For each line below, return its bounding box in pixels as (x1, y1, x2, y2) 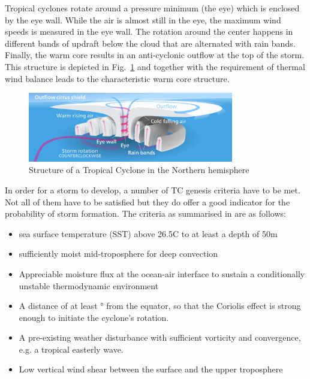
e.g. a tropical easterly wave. (19, 342, 124, 355)
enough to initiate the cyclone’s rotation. (19, 311, 169, 323)
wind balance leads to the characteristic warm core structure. (5, 72, 230, 84)
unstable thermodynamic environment (19, 279, 159, 292)
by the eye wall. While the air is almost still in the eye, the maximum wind (5, 13, 281, 26)
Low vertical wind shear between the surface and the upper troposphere (19, 363, 283, 375)
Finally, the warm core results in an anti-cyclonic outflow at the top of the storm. (5, 48, 305, 61)
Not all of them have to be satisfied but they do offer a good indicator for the (5, 195, 290, 208)
